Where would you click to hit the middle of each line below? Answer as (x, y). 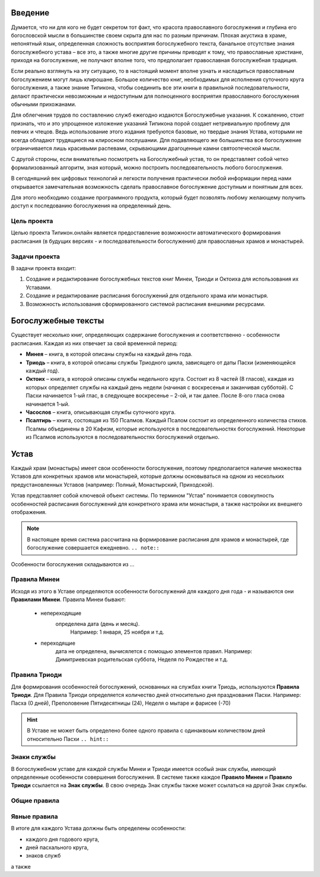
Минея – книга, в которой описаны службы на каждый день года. (109, 354)
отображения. (29, 512)
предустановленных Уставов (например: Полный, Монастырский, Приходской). (113, 484)
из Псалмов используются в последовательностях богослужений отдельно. (123, 437)
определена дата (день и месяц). (97, 624)
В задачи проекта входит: (44, 268)
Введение (30, 13)
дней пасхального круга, (57, 847)
